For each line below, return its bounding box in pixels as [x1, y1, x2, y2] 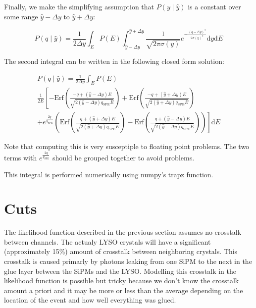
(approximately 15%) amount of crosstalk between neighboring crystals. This [4, 246, 238, 257]
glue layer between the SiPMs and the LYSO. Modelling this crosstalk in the [4, 265, 237, 276]
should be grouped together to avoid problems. [52, 152, 195, 162]
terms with [4, 152, 37, 162]
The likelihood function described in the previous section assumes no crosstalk [4, 227, 242, 237]
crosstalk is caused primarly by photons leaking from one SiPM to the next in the [4, 256, 252, 266]
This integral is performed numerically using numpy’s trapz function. [4, 169, 213, 179]
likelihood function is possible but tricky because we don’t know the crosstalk [4, 275, 239, 286]
